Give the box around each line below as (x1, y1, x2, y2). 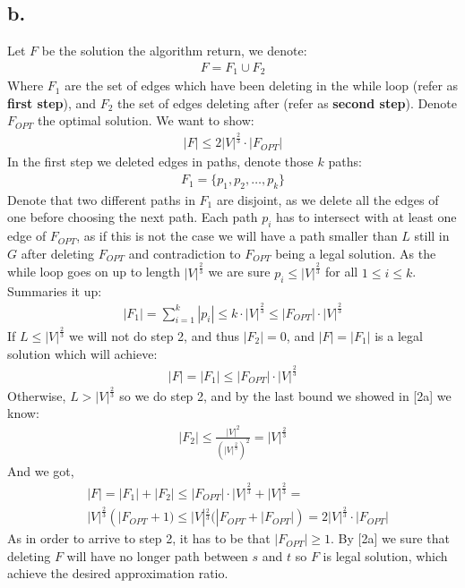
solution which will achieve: (7, 344, 158, 362)
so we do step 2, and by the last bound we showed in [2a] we (119, 386, 452, 405)
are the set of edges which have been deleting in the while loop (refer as (65, 76, 459, 95)
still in (414, 226, 450, 245)
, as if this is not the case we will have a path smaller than (76, 226, 398, 245)
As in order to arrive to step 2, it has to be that (7, 529, 271, 548)
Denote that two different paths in (7, 190, 195, 209)
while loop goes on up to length (7, 262, 180, 281)
